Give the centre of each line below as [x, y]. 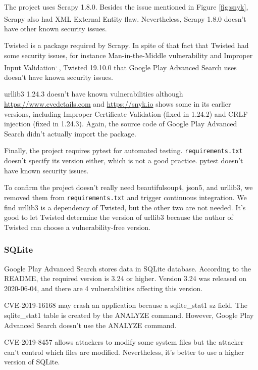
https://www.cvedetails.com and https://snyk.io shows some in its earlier [118, 104]
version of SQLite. [32, 362]
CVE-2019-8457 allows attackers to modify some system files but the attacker [124, 342]
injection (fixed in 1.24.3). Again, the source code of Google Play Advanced [121, 124]
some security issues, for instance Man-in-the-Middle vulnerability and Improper [128, 55]
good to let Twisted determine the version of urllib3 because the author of [119, 217]
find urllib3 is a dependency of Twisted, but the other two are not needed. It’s [125, 207]
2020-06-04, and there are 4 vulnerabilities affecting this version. [104, 288]
